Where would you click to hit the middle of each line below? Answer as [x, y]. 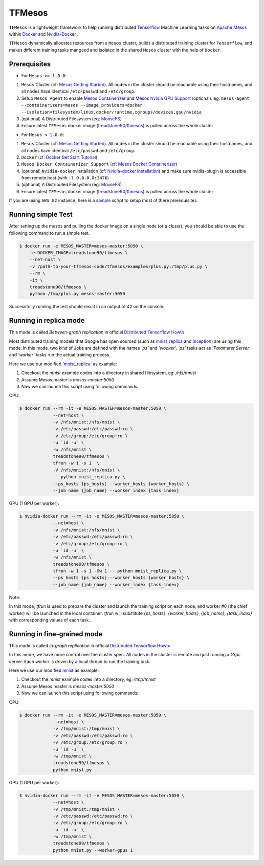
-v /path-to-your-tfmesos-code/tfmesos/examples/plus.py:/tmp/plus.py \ [119, 266]
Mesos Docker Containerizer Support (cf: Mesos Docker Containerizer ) [99, 164]
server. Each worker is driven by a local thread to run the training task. [80, 661]
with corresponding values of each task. [50, 620]
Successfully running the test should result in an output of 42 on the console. [87, 307]
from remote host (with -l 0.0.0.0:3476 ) [65, 178]
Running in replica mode [47, 321]
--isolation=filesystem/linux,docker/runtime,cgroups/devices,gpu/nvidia [112, 112]
